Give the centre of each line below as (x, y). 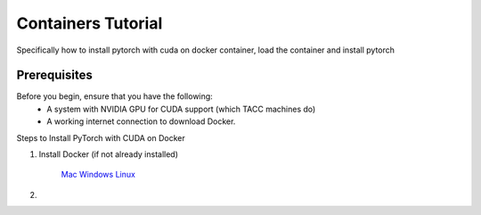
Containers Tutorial (90, 23)
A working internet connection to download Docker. (141, 121)
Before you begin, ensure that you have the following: (114, 96)
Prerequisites (54, 75)
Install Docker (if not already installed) (108, 154)
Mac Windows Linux (98, 175)
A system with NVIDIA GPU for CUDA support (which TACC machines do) (181, 109)
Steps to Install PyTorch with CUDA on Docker (101, 137)
